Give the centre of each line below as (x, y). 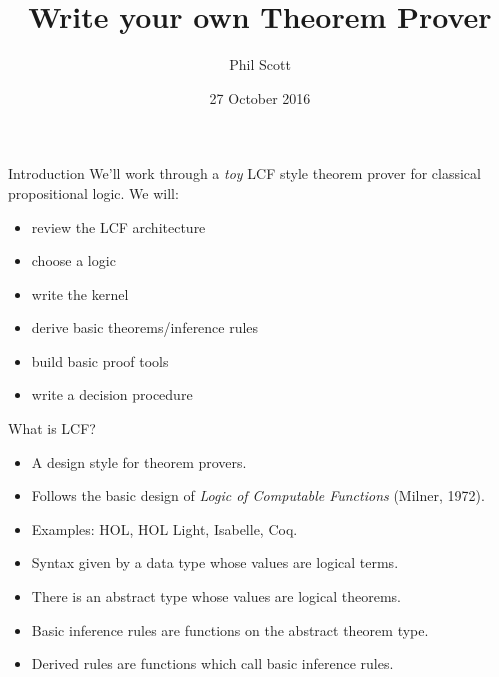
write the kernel (80, 293)
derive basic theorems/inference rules (145, 327)
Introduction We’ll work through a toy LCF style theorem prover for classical (244, 173)
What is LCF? (52, 428)
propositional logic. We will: (93, 192)
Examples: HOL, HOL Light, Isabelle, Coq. (164, 528)
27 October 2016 (260, 97)
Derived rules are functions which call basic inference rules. (212, 663)
